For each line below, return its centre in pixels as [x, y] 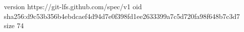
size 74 [14, 25]
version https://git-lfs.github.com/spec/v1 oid [73, 6]
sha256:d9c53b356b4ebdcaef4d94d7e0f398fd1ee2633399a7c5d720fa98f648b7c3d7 [122, 16]
